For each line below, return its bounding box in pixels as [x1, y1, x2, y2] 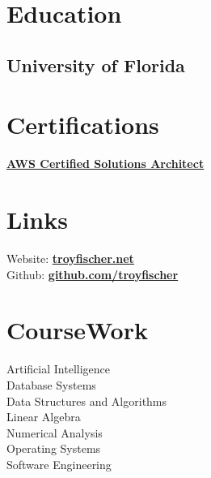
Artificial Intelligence [6, 360, 110, 377]
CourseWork [6, 313, 148, 347]
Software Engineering [6, 455, 112, 472]
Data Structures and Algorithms [6, 392, 167, 409]
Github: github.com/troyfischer [6, 265, 179, 282]
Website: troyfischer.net [6, 250, 134, 266]
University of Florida [6, 52, 185, 77]
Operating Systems [6, 440, 101, 457]
